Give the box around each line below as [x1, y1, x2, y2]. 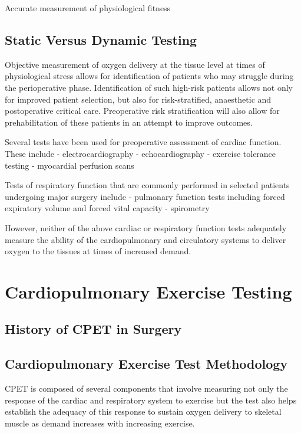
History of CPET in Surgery [5, 320, 182, 338]
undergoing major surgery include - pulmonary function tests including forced [5, 190, 285, 202]
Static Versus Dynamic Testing [5, 30, 197, 48]
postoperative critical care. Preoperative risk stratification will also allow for [5, 104, 280, 117]
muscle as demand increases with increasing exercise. [5, 416, 195, 429]
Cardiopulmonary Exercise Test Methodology [5, 355, 288, 373]
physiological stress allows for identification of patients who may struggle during [5, 70, 294, 82]
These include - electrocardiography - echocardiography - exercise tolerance [5, 147, 276, 159]
